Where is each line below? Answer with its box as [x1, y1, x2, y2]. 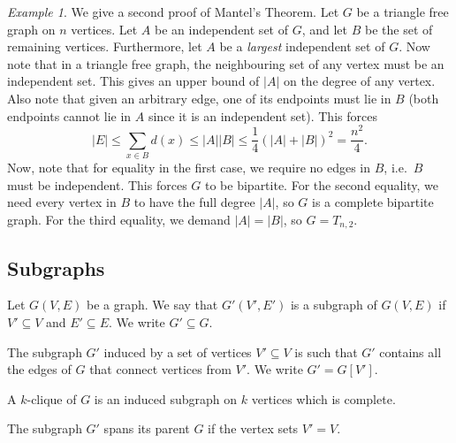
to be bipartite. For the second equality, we [205, 175, 439, 194]
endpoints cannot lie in [7, 106, 132, 125]
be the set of [364, 19, 433, 38]
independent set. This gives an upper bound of [7, 72, 260, 90]
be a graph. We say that [86, 295, 218, 314]
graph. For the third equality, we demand [7, 210, 231, 228]
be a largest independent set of [219, 37, 385, 56]
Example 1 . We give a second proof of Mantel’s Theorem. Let [7, 3, 339, 20]
